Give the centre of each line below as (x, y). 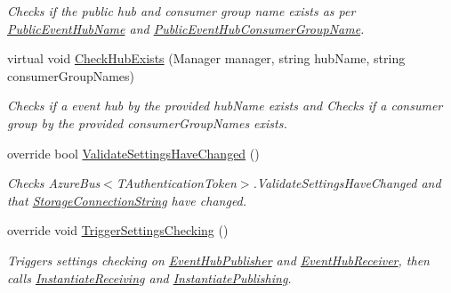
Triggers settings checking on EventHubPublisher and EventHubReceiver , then (218, 260)
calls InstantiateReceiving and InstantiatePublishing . (149, 277)
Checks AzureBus (54, 183)
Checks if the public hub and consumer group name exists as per (181, 11)
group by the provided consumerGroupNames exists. (147, 122)
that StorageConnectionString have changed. (127, 200)
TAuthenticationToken (176, 183)
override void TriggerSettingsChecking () (118, 230)
